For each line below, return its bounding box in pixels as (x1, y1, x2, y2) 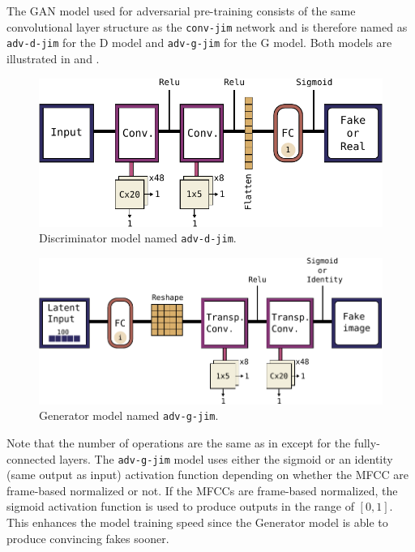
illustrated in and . (6, 49, 100, 66)
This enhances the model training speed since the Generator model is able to (6, 514, 388, 531)
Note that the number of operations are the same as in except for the (6, 434, 351, 451)
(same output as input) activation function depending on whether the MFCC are (6, 466, 409, 483)
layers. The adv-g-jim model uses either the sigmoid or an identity (59, 450, 393, 467)
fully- (353, 434, 380, 451)
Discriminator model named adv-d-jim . (39, 229, 237, 246)
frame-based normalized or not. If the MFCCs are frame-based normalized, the (6, 481, 398, 499)
